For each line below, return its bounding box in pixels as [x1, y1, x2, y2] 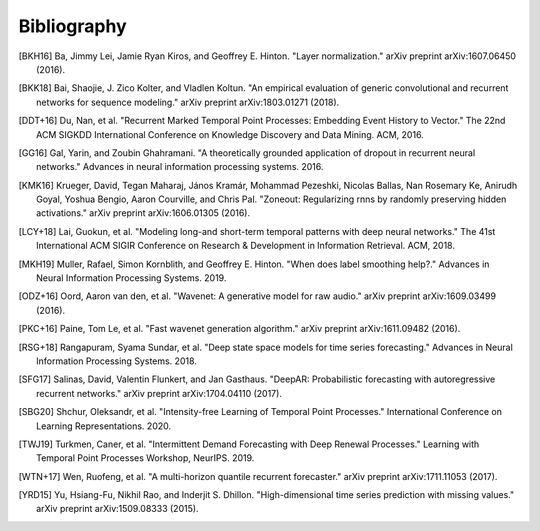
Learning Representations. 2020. [36, 420, 172, 432]
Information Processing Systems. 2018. [36, 355, 197, 367]
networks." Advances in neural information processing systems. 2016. [36, 161, 324, 173]
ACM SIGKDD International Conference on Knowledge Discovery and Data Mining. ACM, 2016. [36, 128, 424, 140]
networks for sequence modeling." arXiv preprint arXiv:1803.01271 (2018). [36, 96, 340, 108]
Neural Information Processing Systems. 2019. [36, 272, 227, 284]
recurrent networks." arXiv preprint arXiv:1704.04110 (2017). [36, 387, 282, 399]
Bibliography [18, 15, 127, 37]
